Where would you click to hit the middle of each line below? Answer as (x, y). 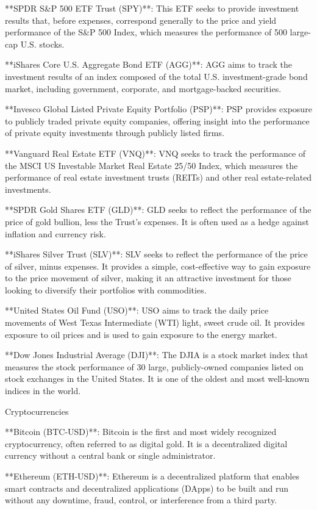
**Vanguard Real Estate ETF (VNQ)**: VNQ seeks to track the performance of (155, 153)
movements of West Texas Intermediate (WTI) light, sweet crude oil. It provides (155, 322)
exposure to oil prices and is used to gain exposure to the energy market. (141, 334)
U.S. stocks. (42, 44)
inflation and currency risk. (55, 233)
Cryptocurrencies (37, 411)
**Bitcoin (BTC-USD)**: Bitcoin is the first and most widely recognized (141, 432)
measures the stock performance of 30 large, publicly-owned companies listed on (154, 366)
